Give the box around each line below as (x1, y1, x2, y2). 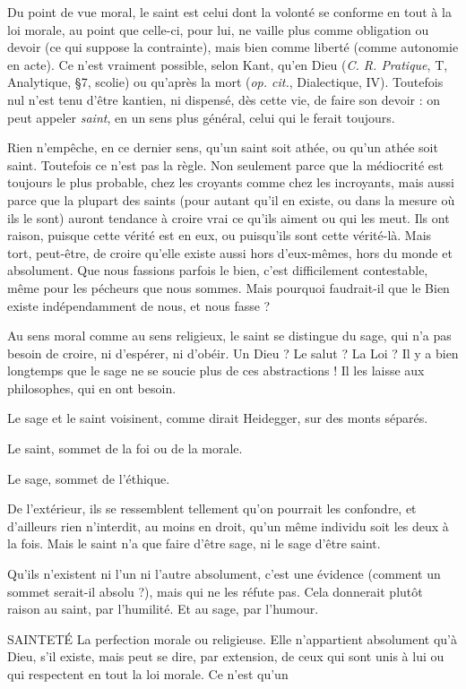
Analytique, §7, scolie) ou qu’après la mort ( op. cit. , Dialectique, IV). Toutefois (7, 73, 444, 91)
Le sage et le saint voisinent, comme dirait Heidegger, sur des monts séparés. (7, 409, 428, 427)
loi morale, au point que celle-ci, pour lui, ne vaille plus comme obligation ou (7, 20, 429, 39)
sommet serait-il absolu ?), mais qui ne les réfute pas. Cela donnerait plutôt (7, 581, 423, 600)
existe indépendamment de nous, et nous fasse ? (7, 296, 271, 314)
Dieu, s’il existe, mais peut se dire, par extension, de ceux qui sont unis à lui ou (7, 647, 444, 666)
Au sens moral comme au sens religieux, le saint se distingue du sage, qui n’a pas (7, 326, 452, 345)
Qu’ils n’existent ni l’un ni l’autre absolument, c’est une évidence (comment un (7, 564, 441, 583)
